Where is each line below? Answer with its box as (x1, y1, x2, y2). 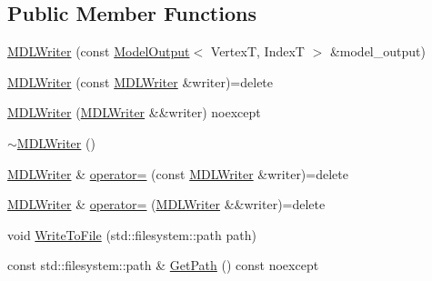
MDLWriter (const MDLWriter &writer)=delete (7, 72, 274, 91)
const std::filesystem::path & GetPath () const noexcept (7, 256, 319, 275)
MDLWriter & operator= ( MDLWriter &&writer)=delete (7, 195, 326, 214)
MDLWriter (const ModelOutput (7, 42, 190, 61)
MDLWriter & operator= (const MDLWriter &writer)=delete (7, 164, 348, 183)
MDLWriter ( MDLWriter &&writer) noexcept (7, 103, 261, 122)
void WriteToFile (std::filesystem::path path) (7, 225, 256, 244)
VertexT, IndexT (210, 42, 305, 61)
